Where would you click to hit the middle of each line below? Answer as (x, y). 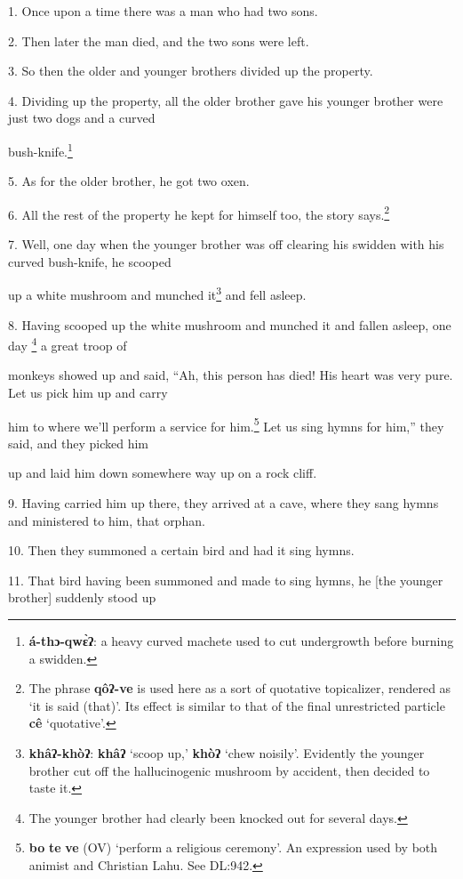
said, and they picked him (78, 443)
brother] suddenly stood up (82, 597)
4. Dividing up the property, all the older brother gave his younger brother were (226, 100)
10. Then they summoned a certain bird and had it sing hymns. (181, 550)
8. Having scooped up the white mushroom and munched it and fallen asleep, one (230, 324)
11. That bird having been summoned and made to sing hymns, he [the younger (226, 580)
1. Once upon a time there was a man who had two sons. (163, 11)
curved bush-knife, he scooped (90, 261)
